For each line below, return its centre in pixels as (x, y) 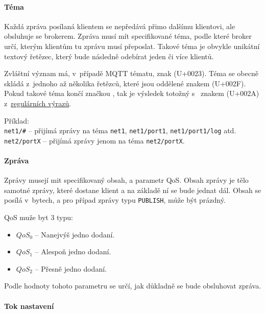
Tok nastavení (29, 306)
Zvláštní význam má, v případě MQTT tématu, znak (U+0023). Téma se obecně (131, 73)
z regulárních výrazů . (38, 103)
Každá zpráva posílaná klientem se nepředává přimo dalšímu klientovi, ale (120, 26)
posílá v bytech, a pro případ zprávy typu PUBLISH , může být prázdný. (115, 200)
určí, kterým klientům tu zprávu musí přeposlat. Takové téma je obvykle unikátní (132, 46)
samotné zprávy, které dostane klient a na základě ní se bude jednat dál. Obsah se (133, 190)
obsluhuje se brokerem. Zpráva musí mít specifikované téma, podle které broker (128, 36)
